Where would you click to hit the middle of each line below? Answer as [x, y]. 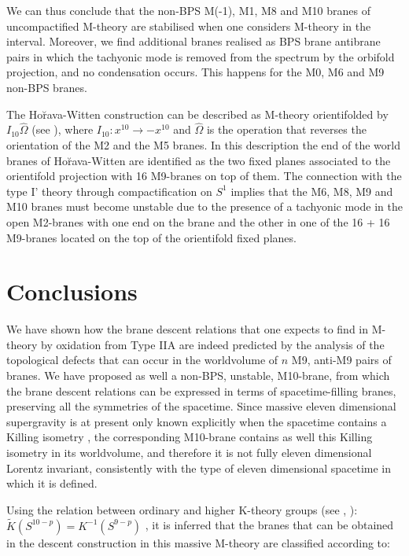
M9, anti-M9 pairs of [341, 360]
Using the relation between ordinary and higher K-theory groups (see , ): [182, 509]
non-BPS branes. [47, 87]
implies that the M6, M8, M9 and [312, 191]
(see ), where [63, 129]
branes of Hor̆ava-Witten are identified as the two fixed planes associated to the [199, 160]
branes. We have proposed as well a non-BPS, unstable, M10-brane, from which [198, 376]
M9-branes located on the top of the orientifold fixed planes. [151, 237]
